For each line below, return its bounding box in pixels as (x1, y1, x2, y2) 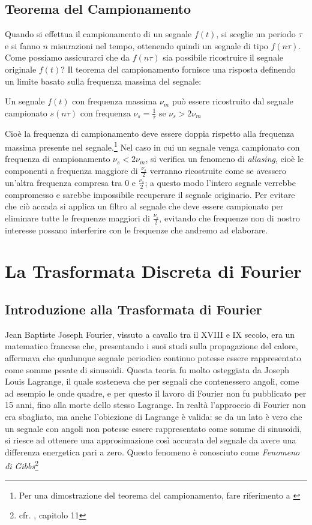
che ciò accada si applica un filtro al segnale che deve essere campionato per (5, 200, 284, 212)
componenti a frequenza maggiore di (5, 164, 138, 177)
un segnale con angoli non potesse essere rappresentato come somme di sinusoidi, (5, 422, 302, 434)
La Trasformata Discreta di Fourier (5, 259, 302, 283)
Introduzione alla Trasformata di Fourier (5, 300, 262, 319)
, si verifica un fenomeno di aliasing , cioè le (145, 152, 304, 165)
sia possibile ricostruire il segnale (163, 51, 283, 64)
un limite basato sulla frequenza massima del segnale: (5, 74, 202, 87)
